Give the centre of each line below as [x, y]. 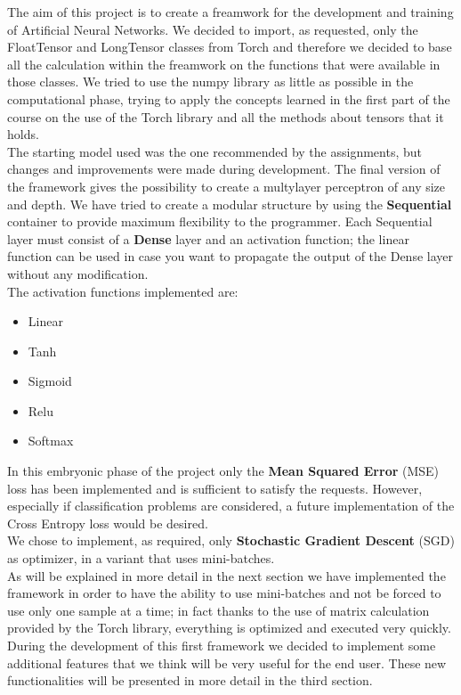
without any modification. [78, 273]
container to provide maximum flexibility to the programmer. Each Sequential [220, 221]
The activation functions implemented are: [123, 291]
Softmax [51, 441]
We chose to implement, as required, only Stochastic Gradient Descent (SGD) [231, 540]
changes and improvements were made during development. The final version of [224, 169]
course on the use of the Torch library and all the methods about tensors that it [226, 116]
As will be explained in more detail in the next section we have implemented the [226, 575]
